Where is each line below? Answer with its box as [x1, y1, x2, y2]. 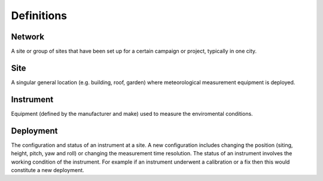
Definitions [11, 9, 68, 22]
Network [11, 32, 45, 42]
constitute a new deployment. [11, 166, 84, 173]
